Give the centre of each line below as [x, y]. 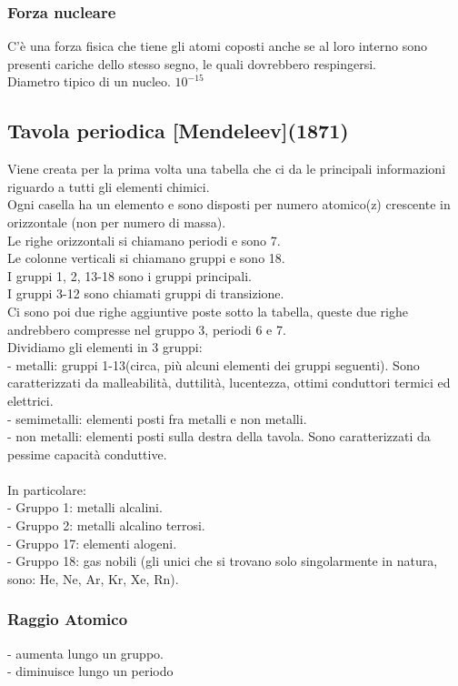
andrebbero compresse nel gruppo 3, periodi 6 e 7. [147, 329]
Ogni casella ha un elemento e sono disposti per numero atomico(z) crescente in [229, 204]
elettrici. [30, 400]
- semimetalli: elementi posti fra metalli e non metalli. [157, 418]
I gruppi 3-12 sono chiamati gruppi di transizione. [146, 293]
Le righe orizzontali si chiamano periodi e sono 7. [144, 240]
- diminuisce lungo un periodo [90, 671]
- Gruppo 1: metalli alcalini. [85, 507]
